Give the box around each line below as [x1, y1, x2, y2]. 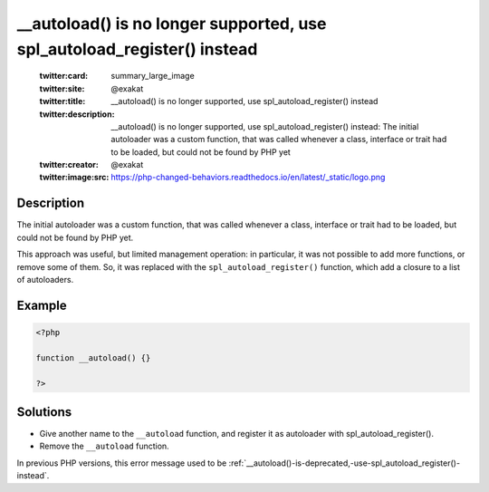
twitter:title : [39, 96, 86, 107]
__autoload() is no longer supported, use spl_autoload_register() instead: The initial [110, 121, 419, 131]
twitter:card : [39, 71, 89, 82]
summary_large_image [110, 71, 195, 82]
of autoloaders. [16, 274, 74, 285]
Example [16, 297, 67, 313]
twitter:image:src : [39, 172, 110, 183]
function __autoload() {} [35, 352, 151, 362]
